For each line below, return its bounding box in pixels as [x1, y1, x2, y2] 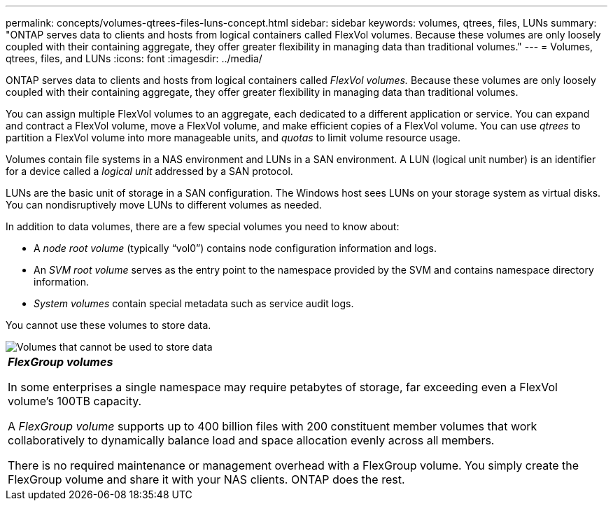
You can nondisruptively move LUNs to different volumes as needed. [6, 199, 322, 211]
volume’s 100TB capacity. [8, 394, 142, 408]
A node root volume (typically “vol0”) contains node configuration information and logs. [34, 242, 437, 254]
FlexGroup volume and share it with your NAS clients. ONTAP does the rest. [8, 472, 405, 486]
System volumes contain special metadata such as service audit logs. [34, 297, 354, 309]
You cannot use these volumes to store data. [6, 319, 211, 331]
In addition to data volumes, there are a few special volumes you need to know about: [6, 220, 400, 232]
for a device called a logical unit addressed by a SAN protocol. [6, 165, 293, 177]
